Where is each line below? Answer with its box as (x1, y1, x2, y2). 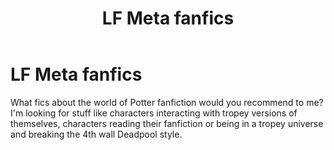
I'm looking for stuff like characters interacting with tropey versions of (10, 107, 298, 119)
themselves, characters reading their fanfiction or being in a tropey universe (10, 117, 324, 129)
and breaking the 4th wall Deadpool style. (10, 128, 183, 140)
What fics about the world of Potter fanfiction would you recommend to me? (10, 96, 324, 108)
